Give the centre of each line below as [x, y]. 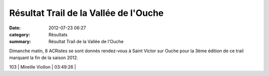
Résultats [58, 34]
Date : [15, 28]
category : [20, 34]
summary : [20, 42]
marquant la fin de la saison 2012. [44, 58]
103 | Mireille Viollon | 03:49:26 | [43, 67]
